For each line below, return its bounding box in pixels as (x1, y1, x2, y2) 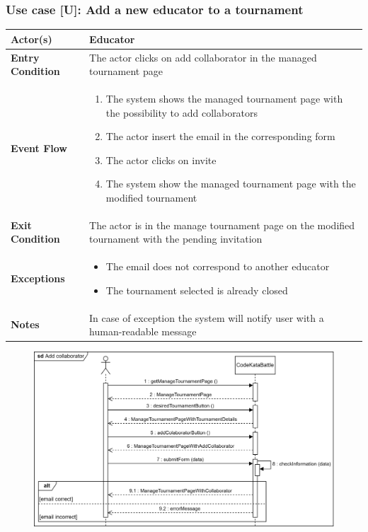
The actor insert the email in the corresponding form (105, 129, 335, 144)
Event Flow (11, 140, 67, 155)
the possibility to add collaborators (105, 105, 258, 120)
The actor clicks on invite (105, 152, 217, 167)
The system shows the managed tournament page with (105, 91, 343, 105)
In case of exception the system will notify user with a (89, 310, 324, 325)
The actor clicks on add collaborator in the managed (89, 50, 317, 64)
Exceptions (11, 271, 65, 286)
